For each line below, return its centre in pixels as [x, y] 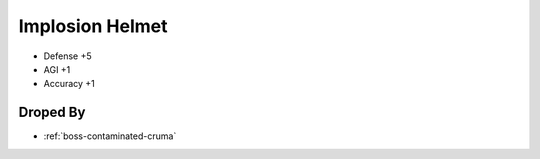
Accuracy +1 [69, 84]
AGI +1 [57, 69]
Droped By [52, 112]
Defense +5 [67, 56]
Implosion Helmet [93, 26]
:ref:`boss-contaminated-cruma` [110, 136]
